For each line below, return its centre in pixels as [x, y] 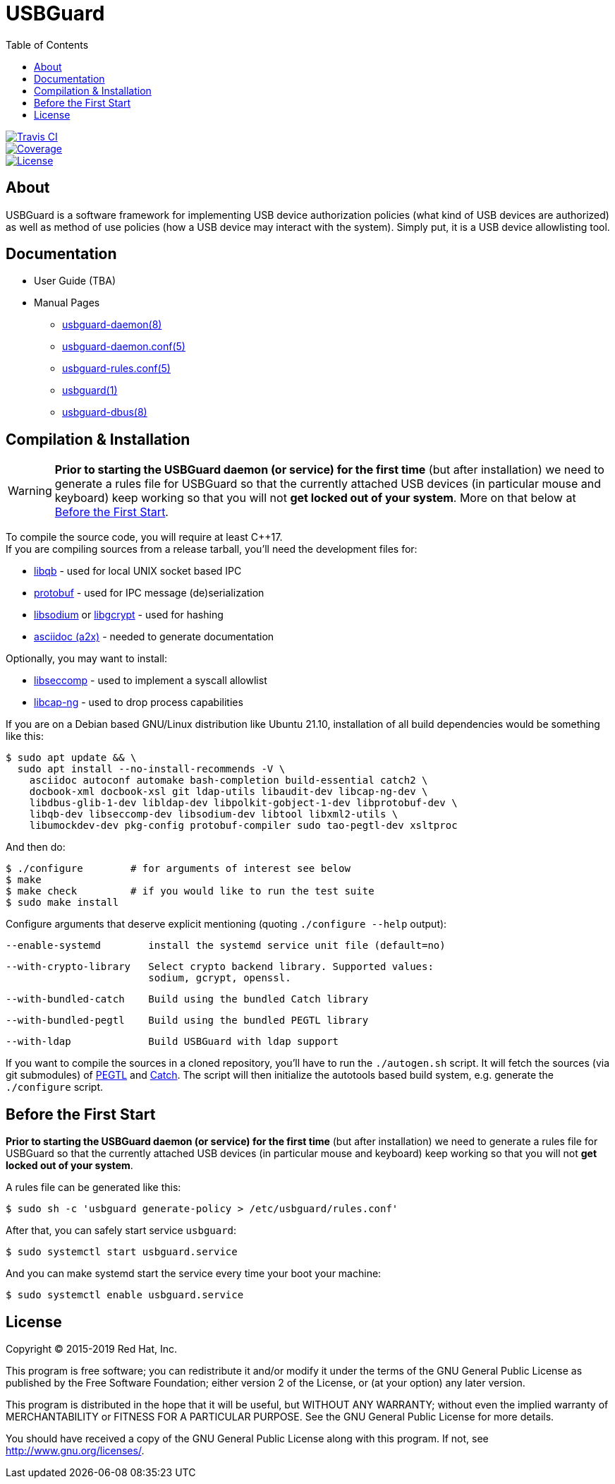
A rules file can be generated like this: [93, 1187]
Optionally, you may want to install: [87, 659]
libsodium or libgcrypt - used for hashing [129, 615]
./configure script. [55, 1087]
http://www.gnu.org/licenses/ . [75, 1450]
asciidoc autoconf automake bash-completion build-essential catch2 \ [229, 780]
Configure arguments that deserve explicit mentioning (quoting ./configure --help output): [226, 924]
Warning [30, 491]
